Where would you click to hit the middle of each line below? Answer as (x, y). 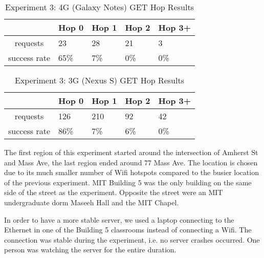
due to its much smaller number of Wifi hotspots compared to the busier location (131, 172)
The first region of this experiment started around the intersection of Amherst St (131, 152)
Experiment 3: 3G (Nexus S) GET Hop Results (100, 80)
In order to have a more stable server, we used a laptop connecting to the (119, 219)
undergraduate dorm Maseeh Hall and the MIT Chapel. (92, 202)
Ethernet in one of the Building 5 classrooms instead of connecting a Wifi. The (128, 230)
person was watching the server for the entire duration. (90, 250)
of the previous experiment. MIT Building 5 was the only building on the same (128, 182)
